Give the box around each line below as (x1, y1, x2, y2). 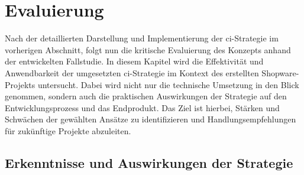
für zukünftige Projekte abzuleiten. (5, 124, 131, 137)
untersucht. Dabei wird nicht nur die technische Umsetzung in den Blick (37, 78, 299, 90)
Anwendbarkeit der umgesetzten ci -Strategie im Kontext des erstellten (5, 66, 259, 79)
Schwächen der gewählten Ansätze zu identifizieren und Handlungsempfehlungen (5, 113, 296, 125)
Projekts (5, 78, 35, 90)
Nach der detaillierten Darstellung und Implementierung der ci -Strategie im (5, 32, 279, 44)
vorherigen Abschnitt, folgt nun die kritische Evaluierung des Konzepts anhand (5, 43, 291, 56)
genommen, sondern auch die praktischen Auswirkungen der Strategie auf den (5, 90, 287, 102)
